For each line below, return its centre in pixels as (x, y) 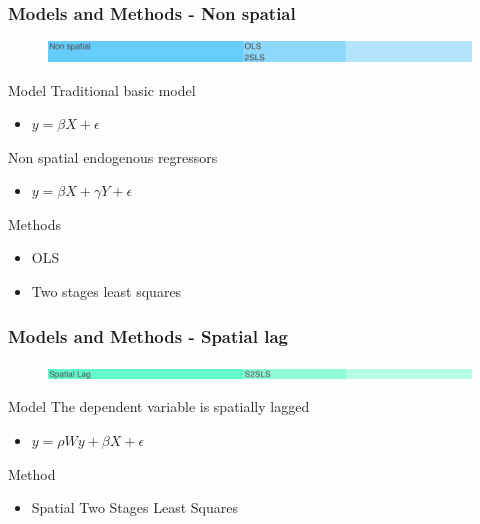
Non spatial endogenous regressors (113, 156)
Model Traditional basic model (102, 89)
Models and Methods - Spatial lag (148, 335)
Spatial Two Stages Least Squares (134, 507)
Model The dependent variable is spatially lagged (159, 406)
